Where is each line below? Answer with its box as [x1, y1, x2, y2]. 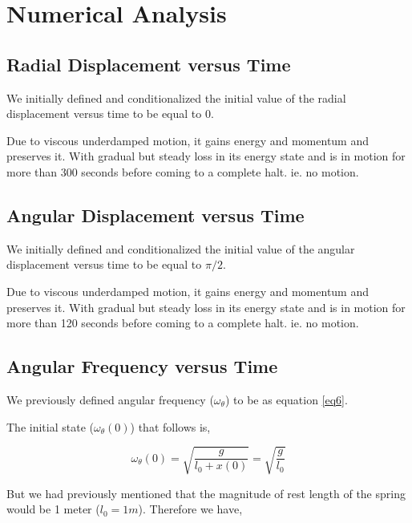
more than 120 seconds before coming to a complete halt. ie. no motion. [6, 314, 359, 331]
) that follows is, [130, 418, 211, 435]
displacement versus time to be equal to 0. [6, 105, 214, 122]
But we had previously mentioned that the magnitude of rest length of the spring [6, 484, 406, 501]
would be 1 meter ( [6, 501, 100, 517]
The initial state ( [6, 418, 94, 435]
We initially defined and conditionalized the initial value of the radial [6, 89, 346, 106]
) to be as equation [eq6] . [224, 391, 348, 407]
